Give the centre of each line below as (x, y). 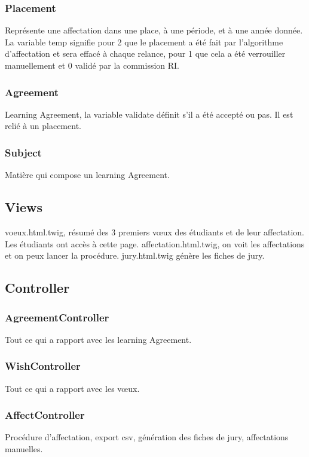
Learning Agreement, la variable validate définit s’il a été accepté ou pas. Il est (149, 114)
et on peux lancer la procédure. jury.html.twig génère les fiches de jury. (135, 255)
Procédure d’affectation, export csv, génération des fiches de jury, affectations (147, 437)
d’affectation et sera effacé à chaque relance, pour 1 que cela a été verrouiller (145, 53)
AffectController (45, 415)
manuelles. (24, 449)
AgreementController (57, 317)
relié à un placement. (43, 126)
